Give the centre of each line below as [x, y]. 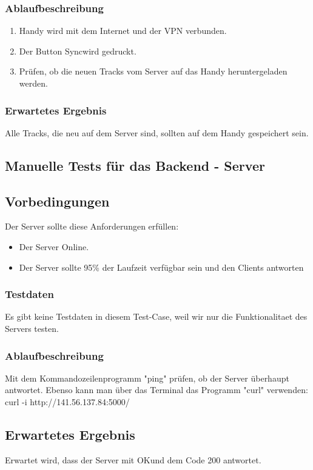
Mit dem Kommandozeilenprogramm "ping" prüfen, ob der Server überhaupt [147, 378]
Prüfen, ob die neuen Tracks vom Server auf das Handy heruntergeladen [153, 71]
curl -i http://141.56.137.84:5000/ [67, 401]
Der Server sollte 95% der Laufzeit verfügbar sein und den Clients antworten [161, 267]
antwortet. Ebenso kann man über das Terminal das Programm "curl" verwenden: [156, 390]
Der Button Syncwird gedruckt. [78, 51]
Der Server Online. [54, 246]
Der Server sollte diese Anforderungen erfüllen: [92, 226]
